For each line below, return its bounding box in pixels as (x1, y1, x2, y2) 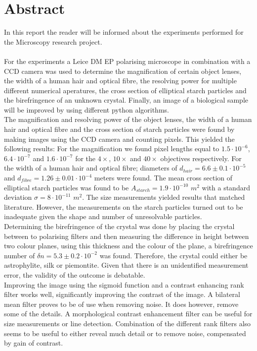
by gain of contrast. (4, 338, 63, 348)
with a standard (202, 182, 250, 192)
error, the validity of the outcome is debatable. (4, 269, 145, 280)
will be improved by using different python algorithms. (4, 104, 169, 115)
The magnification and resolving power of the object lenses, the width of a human (4, 114, 252, 124)
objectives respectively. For (160, 153, 242, 163)
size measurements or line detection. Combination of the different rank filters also (4, 318, 251, 328)
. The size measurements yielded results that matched (82, 192, 245, 202)
